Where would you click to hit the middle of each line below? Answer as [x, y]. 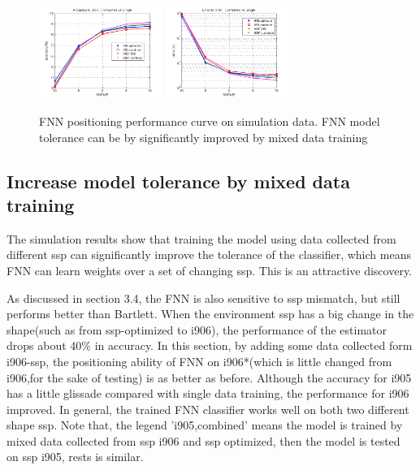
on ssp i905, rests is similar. [75, 457]
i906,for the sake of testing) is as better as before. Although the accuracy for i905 [209, 377]
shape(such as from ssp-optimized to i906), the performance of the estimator [197, 329]
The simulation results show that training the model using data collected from [201, 238]
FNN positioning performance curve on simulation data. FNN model [210, 121]
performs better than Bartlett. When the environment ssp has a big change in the [210, 314]
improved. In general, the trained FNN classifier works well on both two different [208, 409]
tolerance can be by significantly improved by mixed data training [204, 137]
